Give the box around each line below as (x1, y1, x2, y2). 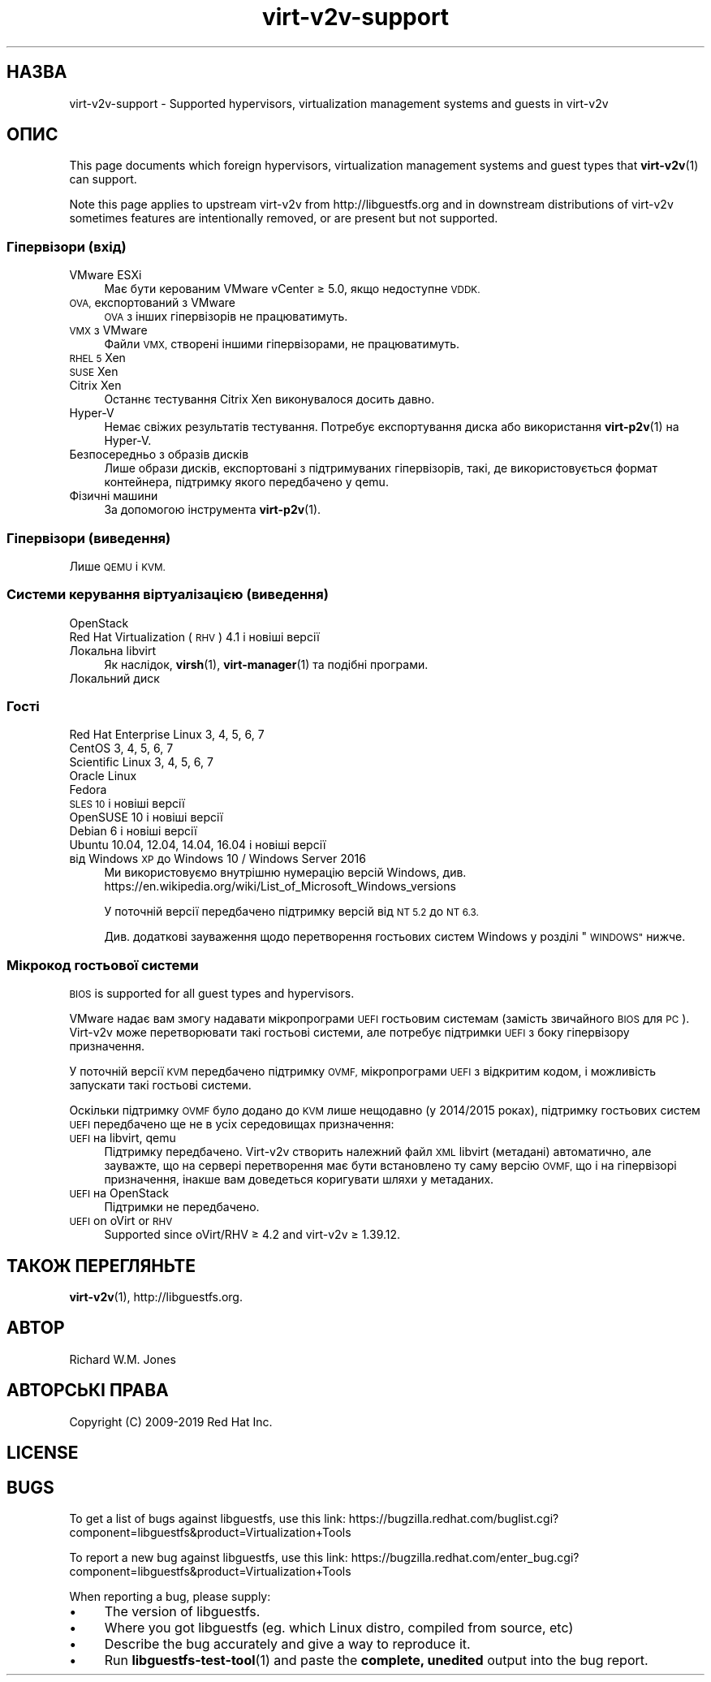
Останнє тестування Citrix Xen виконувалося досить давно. (104, 392, 435, 407)
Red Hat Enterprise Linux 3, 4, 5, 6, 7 (69, 727, 265, 742)
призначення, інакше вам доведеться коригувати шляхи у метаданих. (104, 1172, 494, 1187)
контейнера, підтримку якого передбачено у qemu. (104, 475, 389, 490)
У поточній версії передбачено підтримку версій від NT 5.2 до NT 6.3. (104, 904, 479, 919)
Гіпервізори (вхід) (6, 238, 127, 255)
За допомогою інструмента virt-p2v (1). (104, 502, 321, 517)
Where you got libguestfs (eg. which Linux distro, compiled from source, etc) (104, 1619, 574, 1636)
